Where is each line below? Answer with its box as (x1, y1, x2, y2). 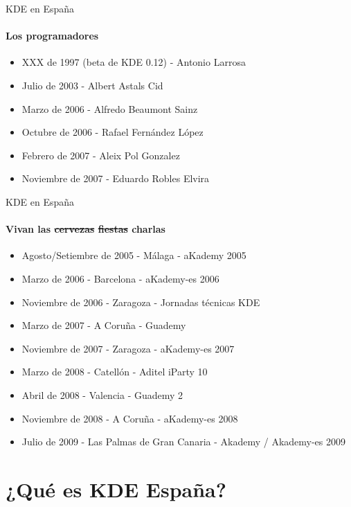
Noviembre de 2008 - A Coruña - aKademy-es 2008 (21, 411, 238, 425)
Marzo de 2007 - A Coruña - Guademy (21, 318, 186, 332)
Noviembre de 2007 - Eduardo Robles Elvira (21, 171, 210, 186)
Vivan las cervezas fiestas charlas (6, 222, 165, 236)
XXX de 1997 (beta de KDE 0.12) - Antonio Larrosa (21, 55, 246, 69)
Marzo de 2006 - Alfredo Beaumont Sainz (21, 101, 198, 116)
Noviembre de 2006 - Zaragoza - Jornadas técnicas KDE (21, 294, 260, 309)
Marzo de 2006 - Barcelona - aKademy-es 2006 (21, 271, 219, 285)
